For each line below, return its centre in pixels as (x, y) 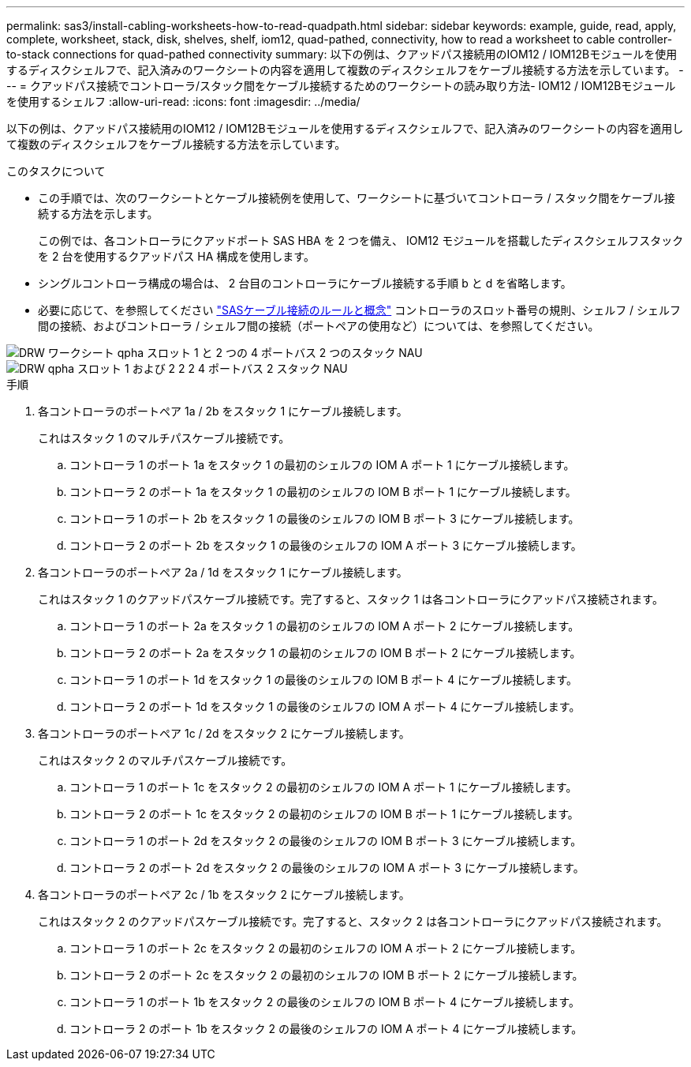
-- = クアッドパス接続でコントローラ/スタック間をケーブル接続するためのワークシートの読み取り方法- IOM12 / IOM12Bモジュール (341, 86)
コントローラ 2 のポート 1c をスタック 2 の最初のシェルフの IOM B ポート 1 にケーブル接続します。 (324, 814)
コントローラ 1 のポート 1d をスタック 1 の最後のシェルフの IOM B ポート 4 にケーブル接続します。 (324, 680)
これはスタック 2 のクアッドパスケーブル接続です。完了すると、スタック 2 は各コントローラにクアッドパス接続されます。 (353, 921)
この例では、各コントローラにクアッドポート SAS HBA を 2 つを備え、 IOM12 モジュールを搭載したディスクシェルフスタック (361, 240)
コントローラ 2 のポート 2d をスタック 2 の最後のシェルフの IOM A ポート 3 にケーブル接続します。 (327, 868)
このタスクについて (56, 171)
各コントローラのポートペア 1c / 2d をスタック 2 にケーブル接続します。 (224, 733)
